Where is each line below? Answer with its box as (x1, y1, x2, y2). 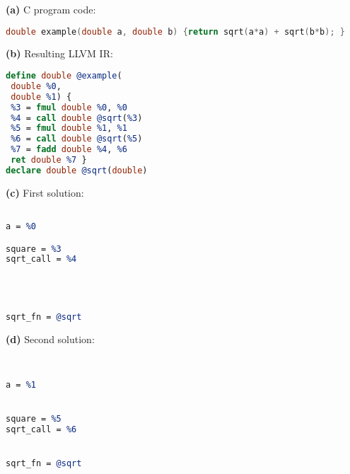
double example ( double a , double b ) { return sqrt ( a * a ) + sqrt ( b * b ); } (6, 26, 345, 37)
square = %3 (6, 243, 62, 254)
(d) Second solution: (6, 331, 95, 346)
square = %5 (6, 413, 62, 424)
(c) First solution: (6, 185, 84, 200)
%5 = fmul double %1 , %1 (11, 123, 127, 134)
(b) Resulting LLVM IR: (6, 46, 113, 61)
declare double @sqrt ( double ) (6, 165, 148, 175)
